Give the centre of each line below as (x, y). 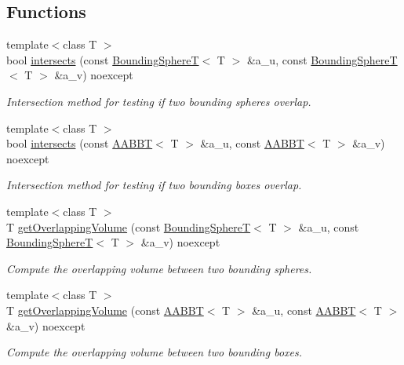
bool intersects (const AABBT (80, 143)
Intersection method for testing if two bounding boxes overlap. (154, 185)
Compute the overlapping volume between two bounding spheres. (159, 268)
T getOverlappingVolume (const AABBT (105, 310)
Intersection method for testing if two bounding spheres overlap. (159, 101)
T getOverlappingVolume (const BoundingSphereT (129, 226)
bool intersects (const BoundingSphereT (103, 59)
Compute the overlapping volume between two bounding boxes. (155, 352)
